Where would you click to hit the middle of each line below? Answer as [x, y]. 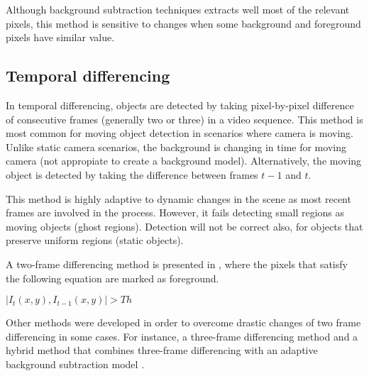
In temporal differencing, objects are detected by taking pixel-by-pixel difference [180, 105]
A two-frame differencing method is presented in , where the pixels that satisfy [177, 264]
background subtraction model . [75, 364]
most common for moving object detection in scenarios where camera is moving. [180, 133]
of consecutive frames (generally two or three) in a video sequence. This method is [184, 119]
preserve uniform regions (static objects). [95, 240]
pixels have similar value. [60, 37]
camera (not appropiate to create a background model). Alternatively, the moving [184, 161]
